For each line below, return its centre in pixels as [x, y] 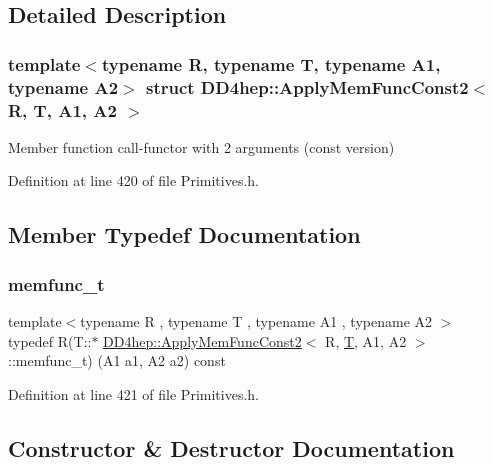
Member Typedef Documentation [184, 234]
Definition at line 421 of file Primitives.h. [133, 393]
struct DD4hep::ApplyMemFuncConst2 [307, 86]
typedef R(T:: [50, 340]
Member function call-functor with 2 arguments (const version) [201, 146]
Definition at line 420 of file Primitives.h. [133, 180]
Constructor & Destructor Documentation [231, 447]
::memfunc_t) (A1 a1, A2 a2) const [117, 360]
